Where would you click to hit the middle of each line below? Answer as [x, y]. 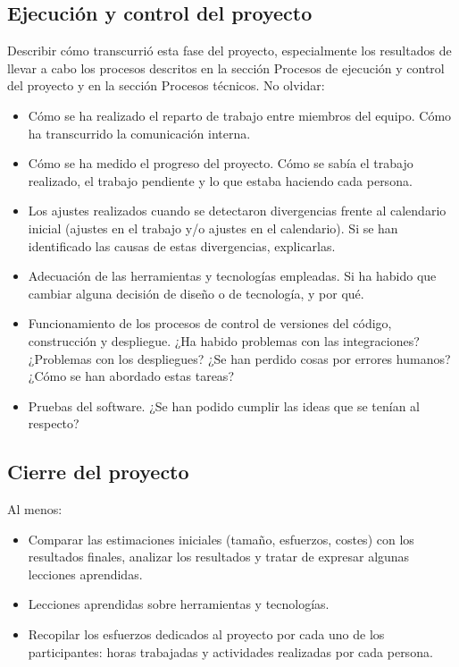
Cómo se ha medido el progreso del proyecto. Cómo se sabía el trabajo [221, 163]
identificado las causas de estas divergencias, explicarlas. [182, 245]
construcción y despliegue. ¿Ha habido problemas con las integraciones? [224, 340]
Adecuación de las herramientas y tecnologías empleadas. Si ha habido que [232, 276]
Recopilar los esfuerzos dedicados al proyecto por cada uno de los [206, 634]
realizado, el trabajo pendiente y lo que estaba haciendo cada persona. [220, 180]
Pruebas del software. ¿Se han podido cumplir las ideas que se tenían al [224, 405]
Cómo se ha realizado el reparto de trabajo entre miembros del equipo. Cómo [240, 115]
